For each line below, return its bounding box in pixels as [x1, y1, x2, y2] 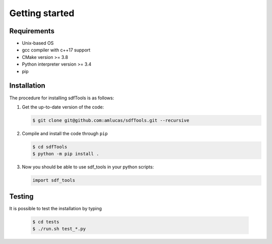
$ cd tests [32, 219, 59, 224]
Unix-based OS [22, 40, 54, 46]
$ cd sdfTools [32, 144, 67, 150]
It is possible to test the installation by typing [9, 205, 102, 211]
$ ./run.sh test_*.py [32, 226, 86, 232]
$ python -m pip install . [32, 151, 99, 157]
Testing [9, 192, 34, 201]
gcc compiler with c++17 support [22, 47, 91, 53]
